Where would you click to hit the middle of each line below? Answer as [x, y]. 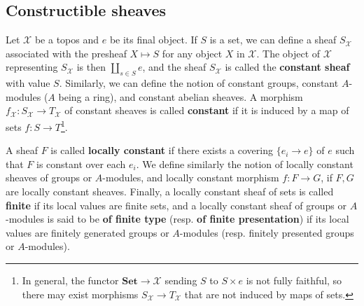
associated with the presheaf [66, 53]
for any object [192, 53]
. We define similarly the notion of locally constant [245, 164]
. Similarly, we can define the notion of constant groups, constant [199, 83]
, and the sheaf [174, 67]
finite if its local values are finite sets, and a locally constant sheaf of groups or [176, 205]
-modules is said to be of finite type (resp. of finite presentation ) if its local [177, 219]
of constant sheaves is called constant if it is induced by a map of [207, 110]
